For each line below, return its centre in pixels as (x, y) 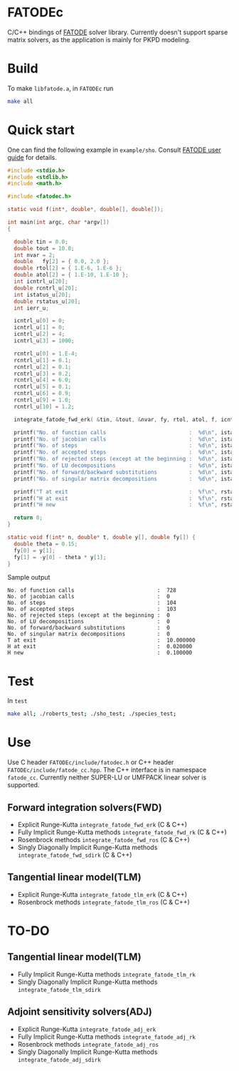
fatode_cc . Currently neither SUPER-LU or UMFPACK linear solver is (107, 777)
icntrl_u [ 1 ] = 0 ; (39, 328)
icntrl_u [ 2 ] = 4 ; (39, 334)
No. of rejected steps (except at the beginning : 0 (89, 615)
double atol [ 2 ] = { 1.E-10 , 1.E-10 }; (71, 275)
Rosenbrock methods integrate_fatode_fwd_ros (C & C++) (103, 840)
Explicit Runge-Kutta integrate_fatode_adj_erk (87, 1029)
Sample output (29, 578)
